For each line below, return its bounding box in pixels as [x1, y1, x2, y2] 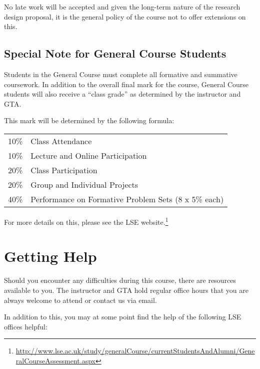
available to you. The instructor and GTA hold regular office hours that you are [4, 284, 248, 295]
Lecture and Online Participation [30, 149, 147, 161]
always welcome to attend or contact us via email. [4, 294, 157, 305]
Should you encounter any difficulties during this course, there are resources [4, 275, 236, 285]
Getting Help [4, 246, 97, 266]
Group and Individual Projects [30, 178, 138, 190]
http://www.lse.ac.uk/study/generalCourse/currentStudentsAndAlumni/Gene [15, 345, 255, 356]
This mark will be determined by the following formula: [4, 115, 174, 126]
